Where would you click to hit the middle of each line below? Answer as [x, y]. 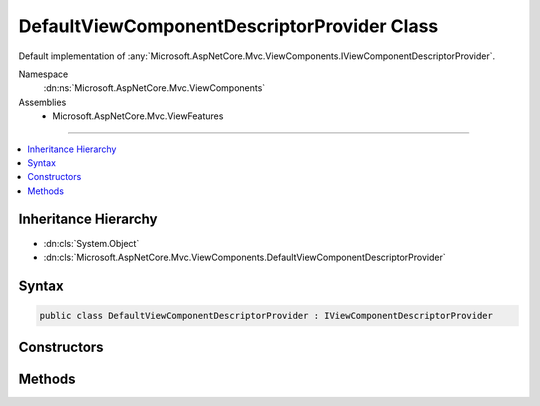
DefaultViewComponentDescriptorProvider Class [228, 26]
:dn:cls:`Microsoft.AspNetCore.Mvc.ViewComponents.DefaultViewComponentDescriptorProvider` [244, 257]
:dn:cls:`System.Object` [91, 243]
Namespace [43, 74]
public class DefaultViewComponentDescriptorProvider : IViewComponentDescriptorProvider [266, 315]
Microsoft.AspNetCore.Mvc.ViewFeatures [138, 116]
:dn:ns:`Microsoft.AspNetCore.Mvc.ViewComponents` [154, 88]
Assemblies [42, 102]
